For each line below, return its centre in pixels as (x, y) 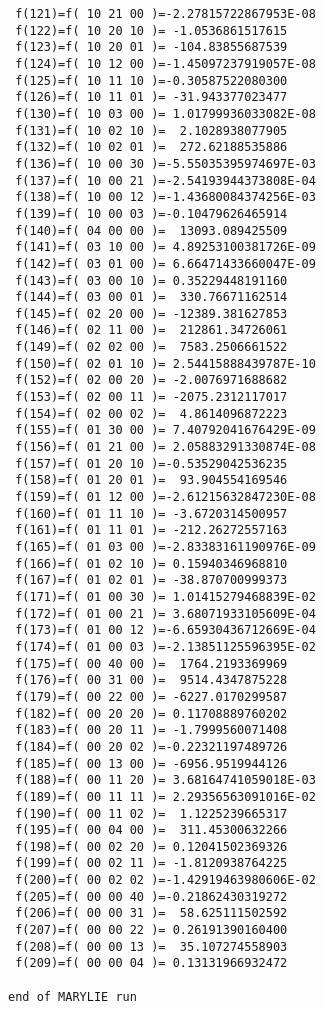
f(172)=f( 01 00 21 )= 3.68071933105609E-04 (165, 613)
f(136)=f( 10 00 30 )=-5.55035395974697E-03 (165, 163)
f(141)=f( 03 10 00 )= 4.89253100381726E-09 (165, 247)
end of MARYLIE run (72, 996)
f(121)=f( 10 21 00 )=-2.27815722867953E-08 (165, 14)
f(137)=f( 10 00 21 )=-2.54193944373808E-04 (165, 180)
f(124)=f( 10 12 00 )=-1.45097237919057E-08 (165, 63)
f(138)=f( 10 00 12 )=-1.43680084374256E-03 (165, 197)
